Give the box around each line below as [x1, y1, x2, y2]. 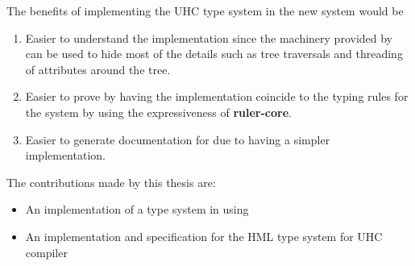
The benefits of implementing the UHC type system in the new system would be [6, 2, 404, 19]
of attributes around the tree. [25, 60, 171, 77]
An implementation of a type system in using [25, 201, 249, 218]
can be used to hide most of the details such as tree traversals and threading [25, 45, 403, 62]
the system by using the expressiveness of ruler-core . [25, 103, 292, 120]
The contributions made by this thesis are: [6, 173, 216, 190]
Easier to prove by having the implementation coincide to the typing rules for [25, 88, 409, 105]
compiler [25, 243, 68, 260]
